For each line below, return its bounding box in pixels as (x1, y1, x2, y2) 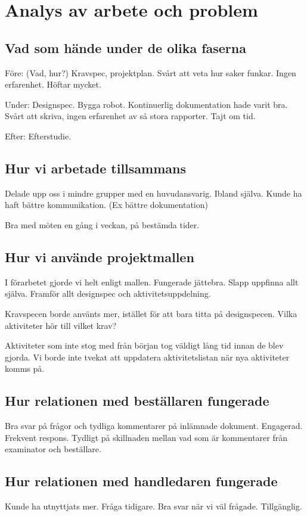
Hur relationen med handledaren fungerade (5, 472, 278, 490)
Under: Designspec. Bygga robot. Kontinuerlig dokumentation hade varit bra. (5, 98, 288, 110)
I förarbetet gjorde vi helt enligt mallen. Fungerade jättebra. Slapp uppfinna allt (5, 275, 299, 288)
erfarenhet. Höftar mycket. (5, 78, 101, 91)
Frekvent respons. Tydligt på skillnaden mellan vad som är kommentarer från (5, 431, 288, 443)
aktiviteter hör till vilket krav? (5, 319, 117, 331)
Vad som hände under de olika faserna (5, 38, 246, 57)
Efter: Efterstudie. (5, 129, 72, 142)
